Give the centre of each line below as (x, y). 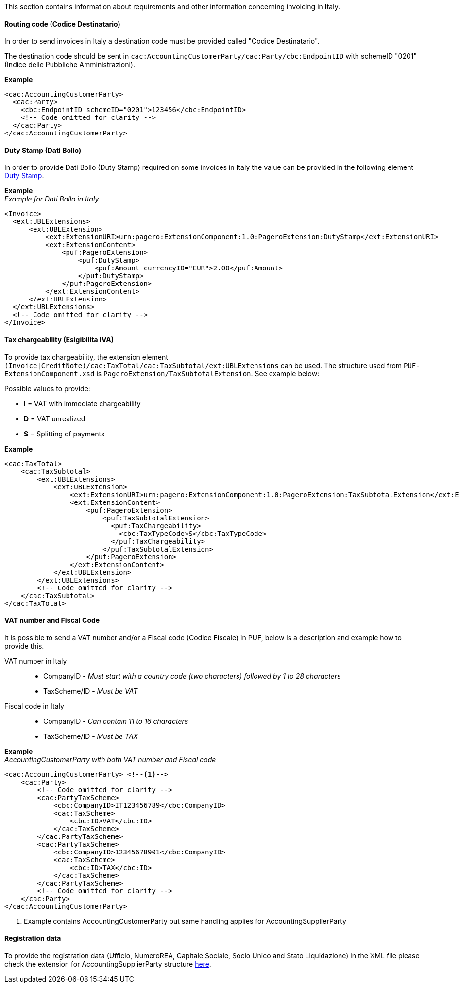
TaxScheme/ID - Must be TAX (91, 736)
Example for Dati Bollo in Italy (52, 199)
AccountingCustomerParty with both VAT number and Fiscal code (110, 759)
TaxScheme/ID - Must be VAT (91, 691)
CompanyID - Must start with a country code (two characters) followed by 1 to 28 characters (192, 676)
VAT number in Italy (36, 661)
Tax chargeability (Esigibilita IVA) (59, 340)
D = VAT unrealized (55, 418)
